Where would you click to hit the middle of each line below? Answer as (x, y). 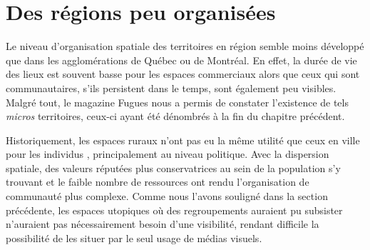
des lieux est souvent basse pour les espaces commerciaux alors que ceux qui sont (183, 74)
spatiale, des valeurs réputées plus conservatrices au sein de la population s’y (173, 167)
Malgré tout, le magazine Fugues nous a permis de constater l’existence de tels (177, 102)
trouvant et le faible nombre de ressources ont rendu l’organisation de (158, 182)
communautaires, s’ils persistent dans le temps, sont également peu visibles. (171, 87)
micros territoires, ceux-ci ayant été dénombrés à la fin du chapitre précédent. (175, 116)
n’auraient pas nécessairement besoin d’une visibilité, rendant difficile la (163, 224)
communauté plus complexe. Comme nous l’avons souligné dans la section (167, 196)
